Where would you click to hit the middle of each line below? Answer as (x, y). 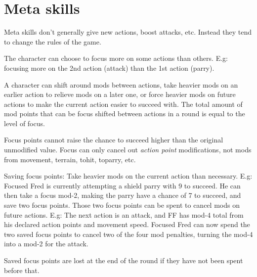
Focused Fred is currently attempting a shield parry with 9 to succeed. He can (122, 185)
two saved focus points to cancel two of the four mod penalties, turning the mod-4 (128, 234)
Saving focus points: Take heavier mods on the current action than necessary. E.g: (128, 176)
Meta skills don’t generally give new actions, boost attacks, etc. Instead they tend (128, 32)
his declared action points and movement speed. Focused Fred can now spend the (127, 224)
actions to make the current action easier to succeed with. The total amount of (123, 104)
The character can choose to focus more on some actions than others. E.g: (116, 58)
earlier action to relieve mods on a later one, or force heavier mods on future (120, 94)
